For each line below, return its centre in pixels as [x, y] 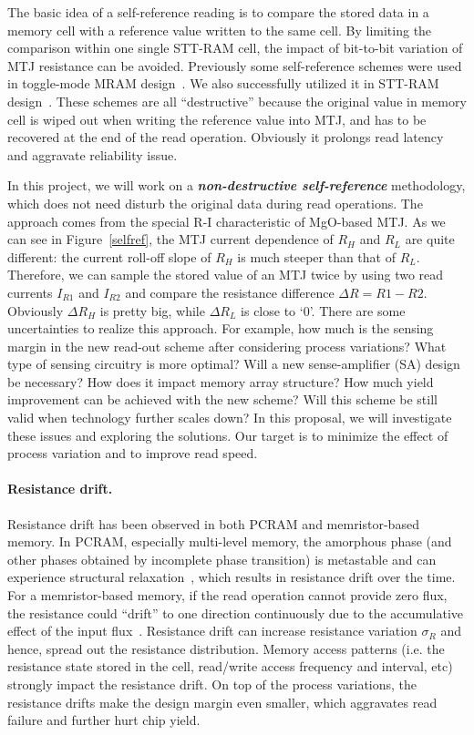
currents [30, 292]
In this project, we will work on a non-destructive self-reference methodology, [237, 185]
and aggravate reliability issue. [93, 154]
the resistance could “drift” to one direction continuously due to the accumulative [236, 612]
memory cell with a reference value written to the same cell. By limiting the [220, 30]
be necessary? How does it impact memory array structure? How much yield [221, 381]
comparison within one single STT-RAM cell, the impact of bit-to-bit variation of [235, 48]
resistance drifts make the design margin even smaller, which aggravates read [222, 702]
